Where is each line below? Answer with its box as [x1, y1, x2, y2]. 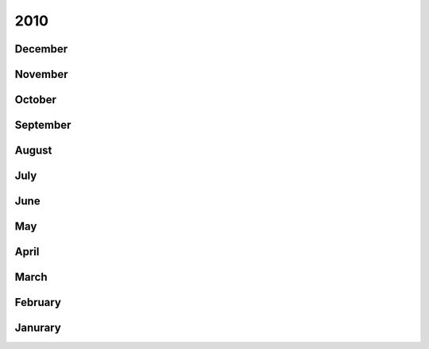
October [14, 93, 57, 107]
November [14, 68, 68, 81]
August [14, 144, 52, 157]
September [14, 118, 71, 132]
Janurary [14, 321, 61, 335]
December [14, 42, 68, 56]
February [14, 296, 61, 309]
